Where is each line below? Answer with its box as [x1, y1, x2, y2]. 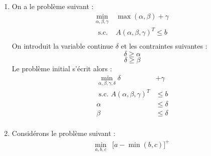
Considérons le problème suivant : [12, 128, 116, 138]
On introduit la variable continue [12, 41, 113, 51]
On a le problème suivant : [12, 1, 94, 11]
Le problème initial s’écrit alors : [12, 63, 112, 73]
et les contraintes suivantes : [121, 41, 207, 51]
